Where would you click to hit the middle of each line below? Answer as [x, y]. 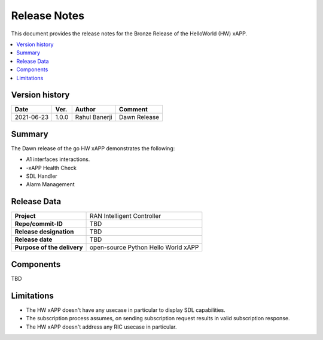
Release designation [44, 232]
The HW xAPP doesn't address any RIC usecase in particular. [101, 327]
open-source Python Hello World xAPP [144, 247]
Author [85, 110]
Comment [133, 110]
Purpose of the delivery [49, 247]
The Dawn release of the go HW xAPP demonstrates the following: [93, 148]
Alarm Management [50, 184]
